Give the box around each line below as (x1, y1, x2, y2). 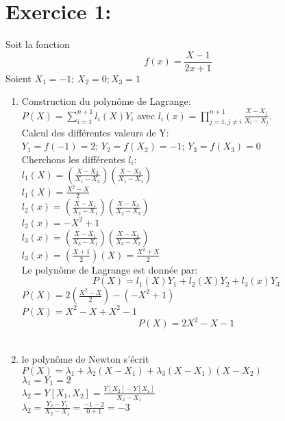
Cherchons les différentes (21, 152, 125, 166)
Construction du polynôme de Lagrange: (21, 94, 191, 108)
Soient (5, 71, 32, 85)
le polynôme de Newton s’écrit (21, 351, 149, 365)
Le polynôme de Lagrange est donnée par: (21, 262, 198, 276)
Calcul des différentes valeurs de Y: (21, 125, 169, 139)
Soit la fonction (5, 37, 70, 51)
